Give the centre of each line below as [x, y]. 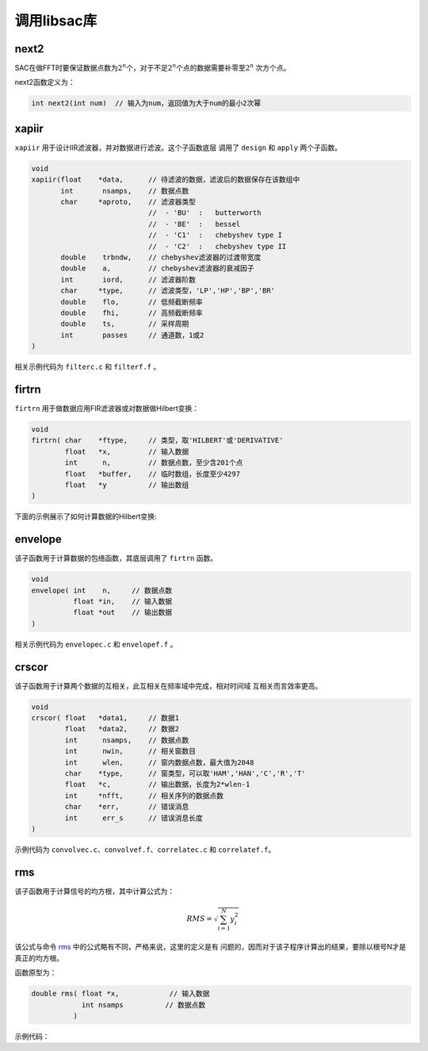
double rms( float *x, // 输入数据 [120, 994]
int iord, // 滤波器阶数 [128, 279]
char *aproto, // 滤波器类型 [128, 202]
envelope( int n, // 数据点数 [102, 590]
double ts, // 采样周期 [125, 324]
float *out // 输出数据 [122, 612]
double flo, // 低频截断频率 [132, 302]
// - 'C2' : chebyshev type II [217, 246]
